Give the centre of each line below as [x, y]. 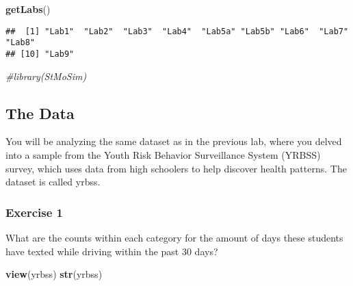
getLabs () [28, 9]
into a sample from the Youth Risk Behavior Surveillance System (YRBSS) [163, 154]
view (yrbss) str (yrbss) [54, 274]
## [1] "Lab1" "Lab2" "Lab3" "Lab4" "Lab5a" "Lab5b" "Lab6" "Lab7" [177, 31]
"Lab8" [20, 43]
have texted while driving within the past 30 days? [112, 251]
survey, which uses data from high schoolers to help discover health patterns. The [176, 168]
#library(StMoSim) [46, 76]
